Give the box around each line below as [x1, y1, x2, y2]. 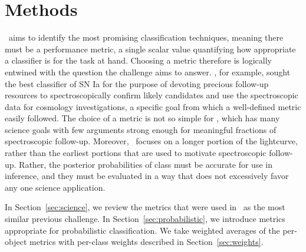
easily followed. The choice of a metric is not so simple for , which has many [5, 112, 280, 124]
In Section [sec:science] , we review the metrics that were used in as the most [5, 201, 285, 213]
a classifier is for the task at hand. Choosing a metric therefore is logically [5, 54, 272, 67]
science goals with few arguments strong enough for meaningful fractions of [5, 123, 277, 135]
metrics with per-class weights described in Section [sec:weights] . [29, 236, 264, 248]
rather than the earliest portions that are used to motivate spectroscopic [5, 147, 266, 159]
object [5, 236, 27, 248]
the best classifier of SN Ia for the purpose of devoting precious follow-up [5, 77, 269, 89]
